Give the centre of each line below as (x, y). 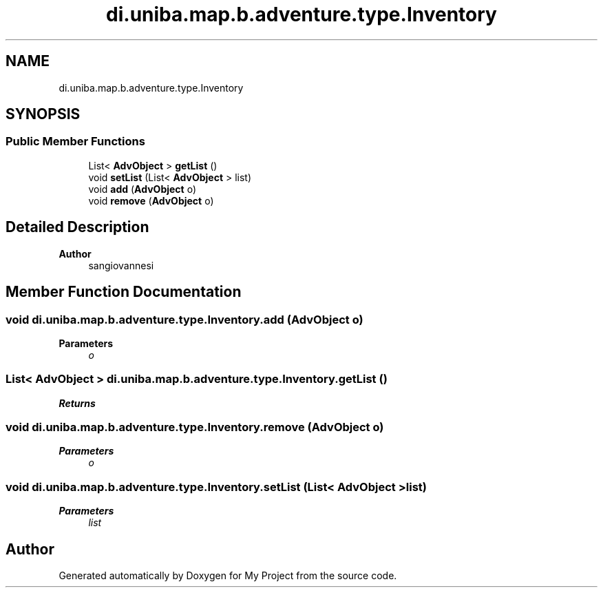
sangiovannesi (121, 265)
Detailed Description (77, 227)
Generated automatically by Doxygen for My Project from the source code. (228, 575)
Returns (77, 403)
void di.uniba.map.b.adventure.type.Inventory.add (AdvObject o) (184, 319)
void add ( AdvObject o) (142, 189)
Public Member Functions (75, 142)
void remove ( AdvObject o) (151, 200)
